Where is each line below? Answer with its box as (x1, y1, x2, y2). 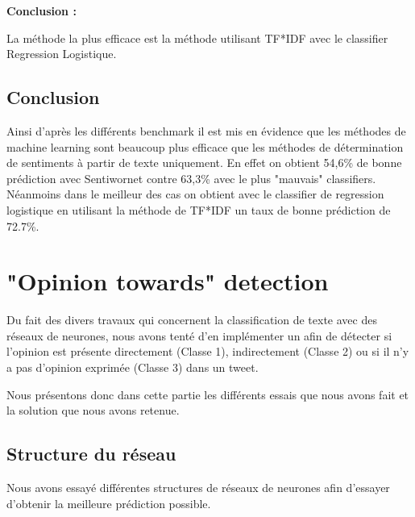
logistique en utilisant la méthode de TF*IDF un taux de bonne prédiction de (6, 201, 391, 218)
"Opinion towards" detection (6, 265, 329, 298)
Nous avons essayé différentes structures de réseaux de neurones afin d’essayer (6, 479, 390, 496)
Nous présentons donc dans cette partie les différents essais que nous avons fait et (6, 386, 409, 402)
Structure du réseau (6, 441, 176, 466)
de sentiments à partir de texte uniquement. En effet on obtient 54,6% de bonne (6, 154, 402, 171)
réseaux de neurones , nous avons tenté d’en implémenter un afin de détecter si (6, 327, 392, 344)
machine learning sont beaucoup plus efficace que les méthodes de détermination (6, 138, 404, 155)
